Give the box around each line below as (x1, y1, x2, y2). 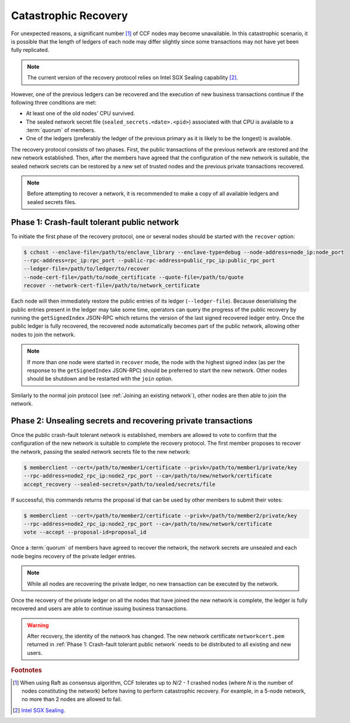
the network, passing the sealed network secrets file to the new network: (11, 448, 191, 455)
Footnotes (11, 666, 42, 675)
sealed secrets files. (27, 198, 77, 205)
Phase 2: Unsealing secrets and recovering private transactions (11, 416, 253, 426)
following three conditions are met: (11, 99, 97, 106)
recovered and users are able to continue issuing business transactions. (11, 605, 188, 612)
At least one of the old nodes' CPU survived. (26, 110, 135, 117)
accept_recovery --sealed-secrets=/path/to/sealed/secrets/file (23, 481, 216, 488)
